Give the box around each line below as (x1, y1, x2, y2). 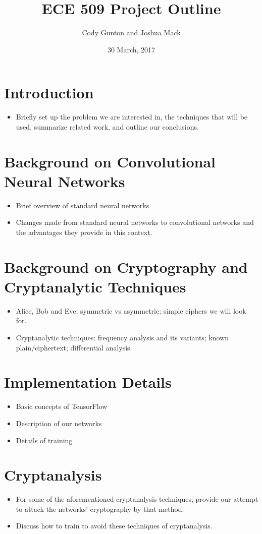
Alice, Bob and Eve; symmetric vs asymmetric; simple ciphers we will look (16, 305, 246, 316)
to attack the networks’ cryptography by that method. (16, 503, 184, 514)
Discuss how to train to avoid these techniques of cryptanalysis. (16, 520, 213, 531)
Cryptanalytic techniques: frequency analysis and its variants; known (16, 332, 229, 343)
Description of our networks (16, 418, 102, 428)
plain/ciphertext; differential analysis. (16, 342, 132, 352)
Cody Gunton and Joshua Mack (82, 27, 181, 38)
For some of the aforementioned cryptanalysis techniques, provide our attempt (16, 494, 258, 504)
